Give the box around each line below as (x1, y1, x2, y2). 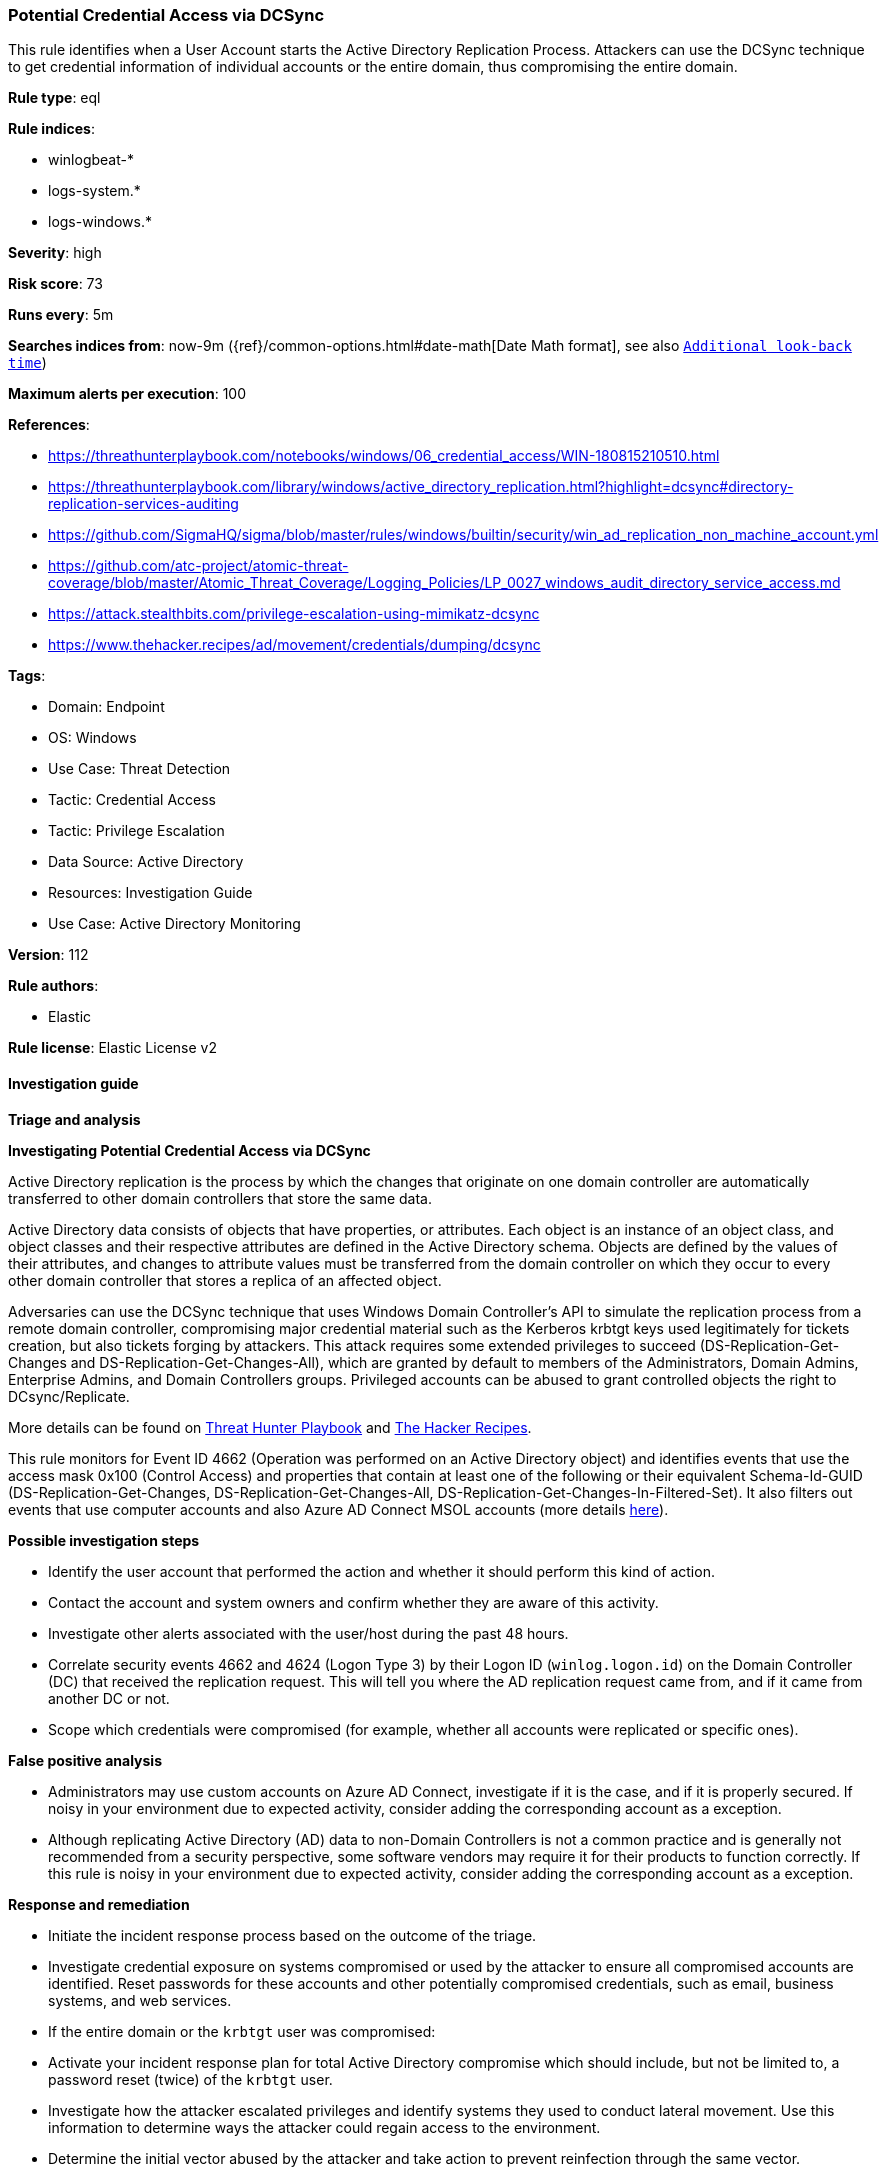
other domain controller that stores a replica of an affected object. (8, 1271, 442, 1289)
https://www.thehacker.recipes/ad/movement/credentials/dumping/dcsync (48, 636, 541, 654)
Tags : (8, 667, 46, 685)
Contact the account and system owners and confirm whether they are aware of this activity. (48, 1593, 659, 1611)
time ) (8, 354, 47, 372)
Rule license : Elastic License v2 (8, 1039, 217, 1057)
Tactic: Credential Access (48, 791, 216, 809)
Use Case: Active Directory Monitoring (48, 915, 301, 933)
